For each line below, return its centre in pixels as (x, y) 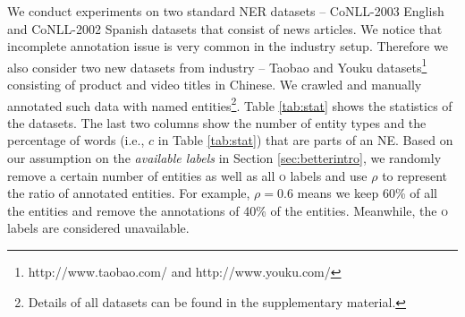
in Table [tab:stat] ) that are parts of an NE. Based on (305, 140)
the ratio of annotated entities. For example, (129, 193)
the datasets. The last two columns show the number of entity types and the (217, 122)
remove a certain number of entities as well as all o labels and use (187, 175)
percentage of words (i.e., (76, 140)
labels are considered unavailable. (98, 228)
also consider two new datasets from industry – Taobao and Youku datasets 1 (217, 65)
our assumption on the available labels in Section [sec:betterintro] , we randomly (224, 158)
